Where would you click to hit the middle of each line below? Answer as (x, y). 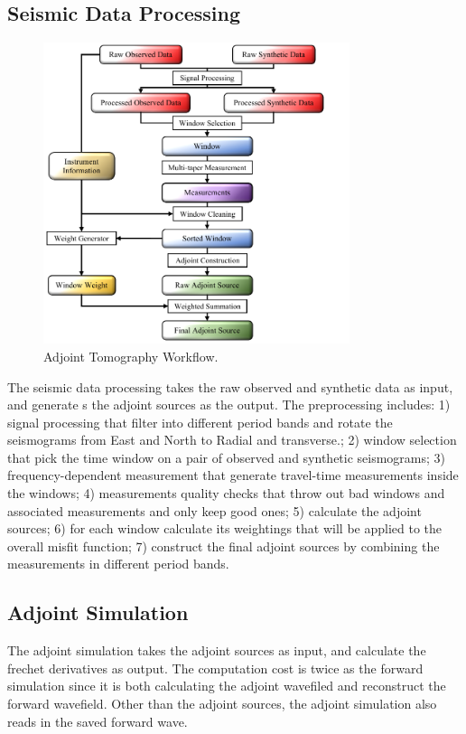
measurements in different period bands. (118, 564)
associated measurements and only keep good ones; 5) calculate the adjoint (214, 510)
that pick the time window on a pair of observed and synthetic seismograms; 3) (227, 457)
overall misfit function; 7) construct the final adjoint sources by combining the (224, 546)
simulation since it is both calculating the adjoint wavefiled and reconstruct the (227, 686)
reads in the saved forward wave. (98, 721)
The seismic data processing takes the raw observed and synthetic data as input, (230, 386)
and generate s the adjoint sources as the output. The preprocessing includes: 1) (229, 405)
